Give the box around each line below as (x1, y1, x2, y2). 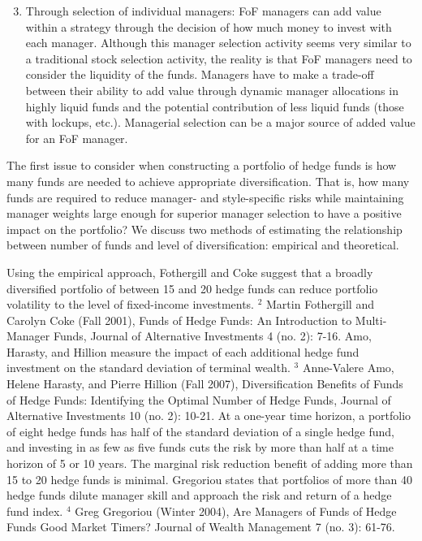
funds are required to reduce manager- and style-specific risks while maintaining (6, 188, 404, 206)
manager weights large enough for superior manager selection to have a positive (6, 205, 402, 222)
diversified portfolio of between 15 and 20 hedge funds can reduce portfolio (6, 279, 378, 296)
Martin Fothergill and (266, 296, 374, 313)
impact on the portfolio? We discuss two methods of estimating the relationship (6, 220, 403, 237)
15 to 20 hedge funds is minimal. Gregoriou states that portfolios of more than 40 (6, 470, 412, 487)
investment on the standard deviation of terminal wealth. (6, 359, 291, 376)
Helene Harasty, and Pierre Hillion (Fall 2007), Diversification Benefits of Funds (6, 375, 403, 392)
